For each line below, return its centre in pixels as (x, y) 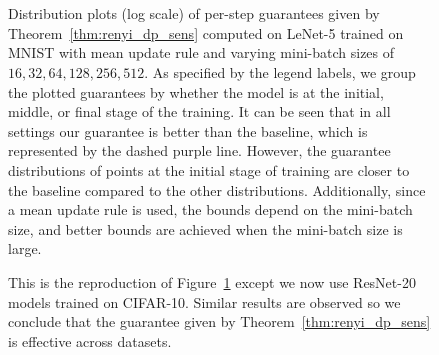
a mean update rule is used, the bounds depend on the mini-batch (210, 209)
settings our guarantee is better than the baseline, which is (188, 130)
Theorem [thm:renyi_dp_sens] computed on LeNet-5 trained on (206, 32)
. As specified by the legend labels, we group (280, 71)
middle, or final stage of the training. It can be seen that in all (199, 111)
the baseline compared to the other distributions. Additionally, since (217, 189)
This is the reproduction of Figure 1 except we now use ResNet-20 (212, 281)
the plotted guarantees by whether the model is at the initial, (196, 91)
